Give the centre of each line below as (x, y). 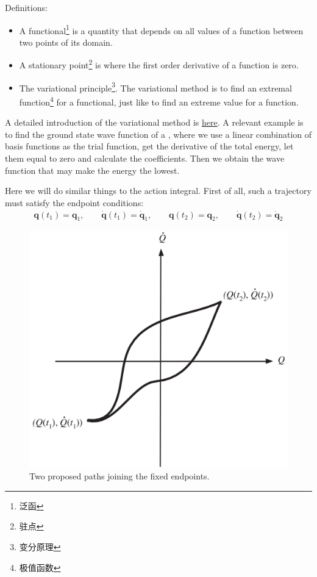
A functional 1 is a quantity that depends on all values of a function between (161, 29)
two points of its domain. (66, 42)
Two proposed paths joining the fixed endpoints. (119, 476)
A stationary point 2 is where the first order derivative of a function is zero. (159, 64)
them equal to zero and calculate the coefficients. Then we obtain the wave (145, 158)
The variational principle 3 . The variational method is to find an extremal (155, 87)
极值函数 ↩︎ (40, 567)
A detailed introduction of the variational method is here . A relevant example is (154, 122)
